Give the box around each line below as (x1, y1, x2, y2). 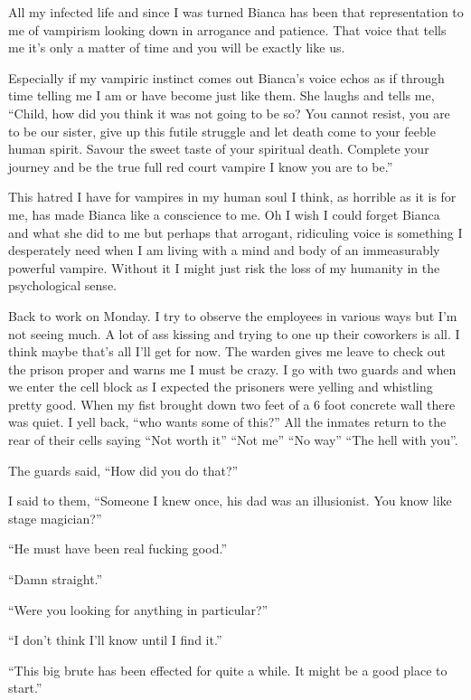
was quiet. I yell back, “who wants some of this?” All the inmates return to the (8, 412, 447, 431)
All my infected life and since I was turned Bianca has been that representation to (8, 3, 464, 21)
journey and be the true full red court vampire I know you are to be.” (8, 156, 393, 175)
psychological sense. (8, 276, 117, 295)
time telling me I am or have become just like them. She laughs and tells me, (8, 86, 435, 105)
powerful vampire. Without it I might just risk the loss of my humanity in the (8, 258, 440, 277)
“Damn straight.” (8, 570, 103, 589)
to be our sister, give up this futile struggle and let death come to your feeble (8, 121, 436, 140)
